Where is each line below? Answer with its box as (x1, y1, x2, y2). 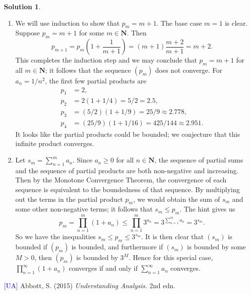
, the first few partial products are (45, 75, 147, 85)
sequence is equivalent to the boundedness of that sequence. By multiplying (15, 184, 240, 195)
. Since (72, 155, 93, 165)
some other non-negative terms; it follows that (15, 204, 153, 214)
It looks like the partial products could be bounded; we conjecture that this (15, 129, 240, 139)
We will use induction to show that (15, 17, 120, 28)
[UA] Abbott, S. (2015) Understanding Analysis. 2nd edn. (4, 280, 175, 290)
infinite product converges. (15, 138, 94, 148)
